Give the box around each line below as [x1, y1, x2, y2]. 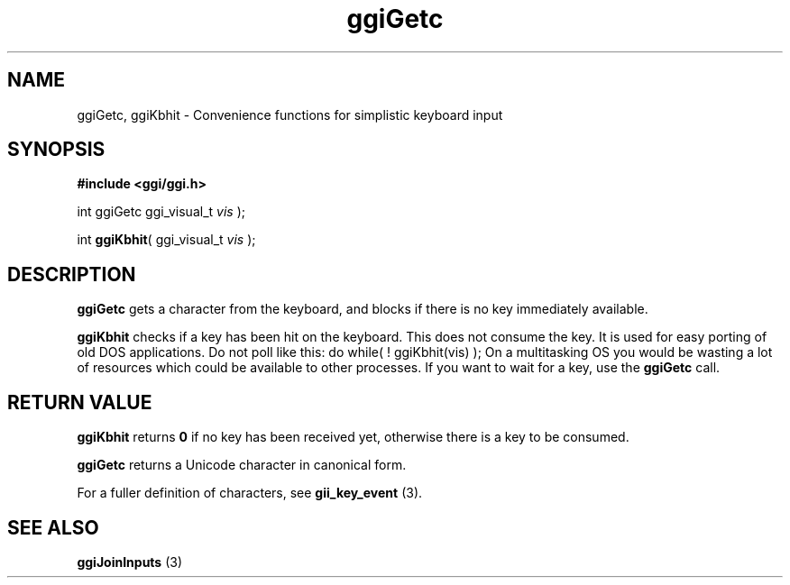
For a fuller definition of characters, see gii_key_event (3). [77, 485, 423, 501]
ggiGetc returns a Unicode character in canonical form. [77, 457, 407, 473]
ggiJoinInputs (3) [77, 553, 183, 570]
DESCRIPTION [7, 262, 136, 286]
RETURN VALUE [7, 390, 152, 414]
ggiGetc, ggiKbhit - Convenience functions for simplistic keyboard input [77, 106, 503, 123]
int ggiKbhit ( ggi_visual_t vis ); [77, 232, 256, 248]
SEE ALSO [7, 516, 99, 539]
